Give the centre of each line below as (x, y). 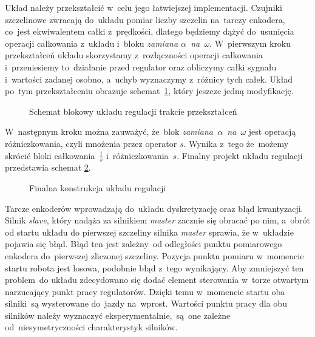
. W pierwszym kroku (250, 43)
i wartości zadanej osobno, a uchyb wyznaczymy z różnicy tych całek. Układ (149, 79)
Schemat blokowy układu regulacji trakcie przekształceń (133, 111)
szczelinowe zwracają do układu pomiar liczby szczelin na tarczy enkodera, (145, 19)
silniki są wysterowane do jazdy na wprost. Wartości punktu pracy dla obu (146, 303)
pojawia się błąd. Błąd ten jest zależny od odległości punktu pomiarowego (144, 244)
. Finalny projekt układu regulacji (240, 155)
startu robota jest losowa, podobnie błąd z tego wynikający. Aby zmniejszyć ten (154, 267)
